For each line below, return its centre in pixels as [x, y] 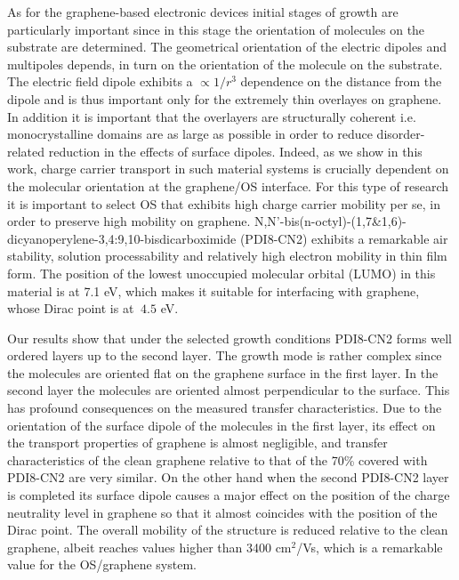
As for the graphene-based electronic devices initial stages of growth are [203, 12]
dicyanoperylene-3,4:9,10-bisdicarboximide [122, 238]
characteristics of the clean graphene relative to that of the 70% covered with [217, 459]
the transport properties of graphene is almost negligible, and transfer [197, 443]
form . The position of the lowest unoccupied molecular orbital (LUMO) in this [221, 273]
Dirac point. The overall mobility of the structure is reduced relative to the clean [228, 530]
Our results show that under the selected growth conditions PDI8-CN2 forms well [229, 338]
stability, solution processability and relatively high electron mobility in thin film [227, 256]
